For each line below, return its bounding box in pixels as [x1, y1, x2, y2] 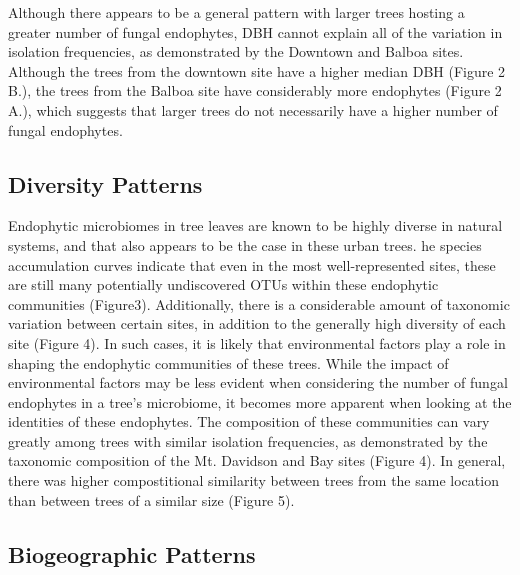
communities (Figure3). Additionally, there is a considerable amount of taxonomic [8, 293, 510, 314]
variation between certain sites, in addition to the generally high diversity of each [8, 313, 506, 334]
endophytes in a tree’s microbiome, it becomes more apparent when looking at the [8, 391, 512, 412]
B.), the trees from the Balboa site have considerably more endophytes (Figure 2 [8, 80, 502, 101]
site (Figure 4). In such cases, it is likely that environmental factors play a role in [8, 332, 506, 353]
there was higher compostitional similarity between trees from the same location [8, 470, 499, 491]
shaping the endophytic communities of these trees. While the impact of [8, 352, 449, 373]
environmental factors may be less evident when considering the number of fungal [8, 372, 508, 393]
